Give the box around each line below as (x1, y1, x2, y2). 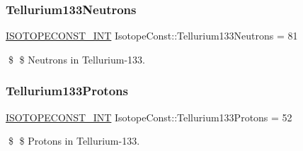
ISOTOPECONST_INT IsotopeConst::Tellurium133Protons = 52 (6, 109, 292, 124)
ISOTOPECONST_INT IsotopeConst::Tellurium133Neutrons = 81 (6, 28, 298, 43)
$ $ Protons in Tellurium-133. (8, 133, 140, 148)
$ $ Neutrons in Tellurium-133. (8, 52, 146, 66)
